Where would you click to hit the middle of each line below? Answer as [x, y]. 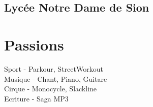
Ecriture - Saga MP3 [36, 98]
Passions [34, 44]
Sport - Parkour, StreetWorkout [54, 68]
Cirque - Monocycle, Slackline [51, 89]
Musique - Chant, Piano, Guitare [56, 78]
